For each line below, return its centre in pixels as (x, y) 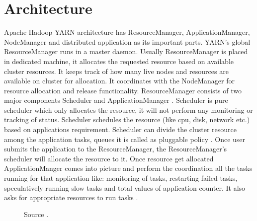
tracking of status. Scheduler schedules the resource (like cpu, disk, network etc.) (127, 119)
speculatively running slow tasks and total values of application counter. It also (125, 187)
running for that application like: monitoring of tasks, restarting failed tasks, (121, 178)
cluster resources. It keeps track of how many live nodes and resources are (116, 71)
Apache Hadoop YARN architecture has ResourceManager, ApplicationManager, (127, 32)
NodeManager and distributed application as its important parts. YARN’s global (127, 41)
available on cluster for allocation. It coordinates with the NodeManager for (119, 81)
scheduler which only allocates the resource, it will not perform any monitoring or (128, 110)
